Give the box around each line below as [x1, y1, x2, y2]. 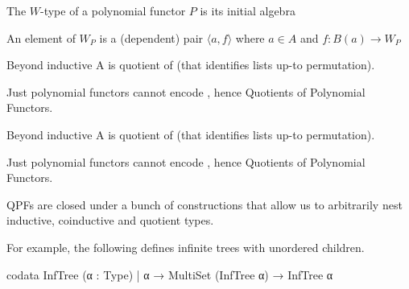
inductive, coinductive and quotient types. [6, 212, 214, 229]
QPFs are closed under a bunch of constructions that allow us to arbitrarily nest [6, 196, 403, 213]
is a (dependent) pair [99, 29, 204, 46]
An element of [6, 29, 76, 46]
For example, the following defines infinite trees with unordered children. [6, 238, 365, 255]
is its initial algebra [200, 2, 295, 19]
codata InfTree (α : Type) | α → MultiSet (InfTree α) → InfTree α [6, 266, 333, 283]
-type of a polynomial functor [40, 2, 186, 19]
